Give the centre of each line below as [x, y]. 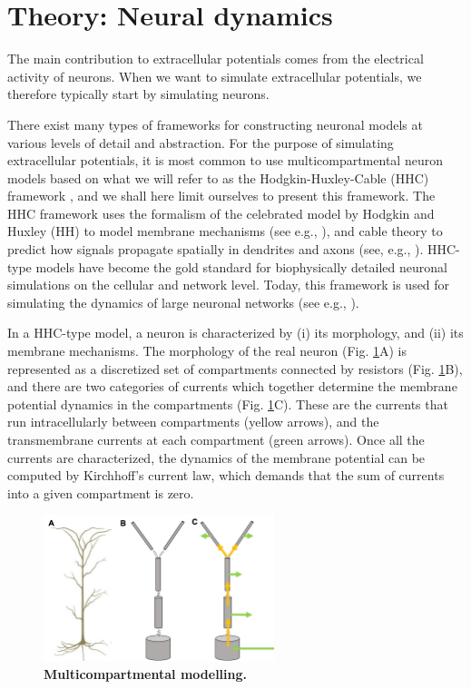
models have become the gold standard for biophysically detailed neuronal [241, 266]
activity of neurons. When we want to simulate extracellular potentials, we [215, 76]
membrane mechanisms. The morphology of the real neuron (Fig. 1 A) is [207, 351]
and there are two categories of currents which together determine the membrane [232, 386]
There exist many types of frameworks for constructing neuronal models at [215, 124]
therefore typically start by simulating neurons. [138, 94]
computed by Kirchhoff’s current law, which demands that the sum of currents [226, 475]
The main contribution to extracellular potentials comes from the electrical [216, 59]
